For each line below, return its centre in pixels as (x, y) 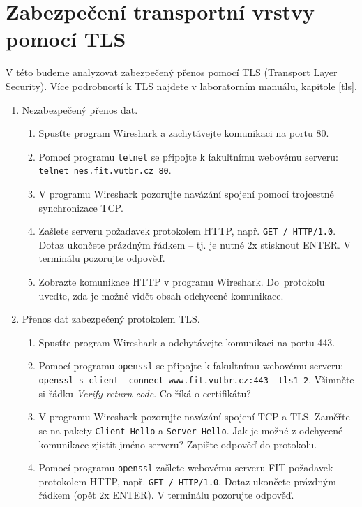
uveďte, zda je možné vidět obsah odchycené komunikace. (161, 295)
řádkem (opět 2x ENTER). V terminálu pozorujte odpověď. (166, 495)
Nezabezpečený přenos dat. (80, 109)
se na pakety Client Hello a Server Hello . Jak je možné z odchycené (191, 430)
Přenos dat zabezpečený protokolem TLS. (111, 319)
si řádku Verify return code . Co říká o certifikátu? (145, 393)
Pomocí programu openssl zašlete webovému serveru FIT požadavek (186, 468)
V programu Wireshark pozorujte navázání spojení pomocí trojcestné (186, 193)
